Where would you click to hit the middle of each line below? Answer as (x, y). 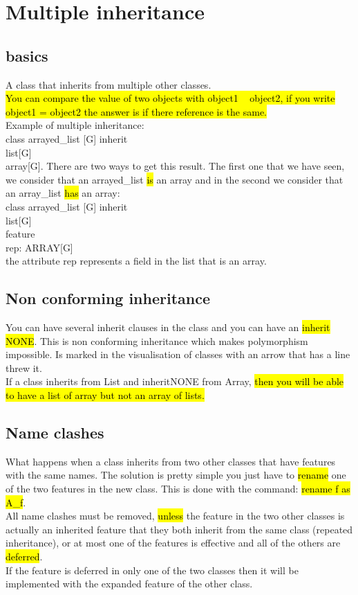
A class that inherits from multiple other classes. (109, 84)
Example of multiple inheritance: (75, 125)
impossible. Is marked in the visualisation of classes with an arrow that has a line (178, 354)
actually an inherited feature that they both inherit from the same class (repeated (179, 529)
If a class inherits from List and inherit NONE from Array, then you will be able (175, 381)
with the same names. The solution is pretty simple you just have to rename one (176, 475)
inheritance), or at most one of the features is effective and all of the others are (173, 543)
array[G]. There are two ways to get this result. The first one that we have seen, (175, 166)
